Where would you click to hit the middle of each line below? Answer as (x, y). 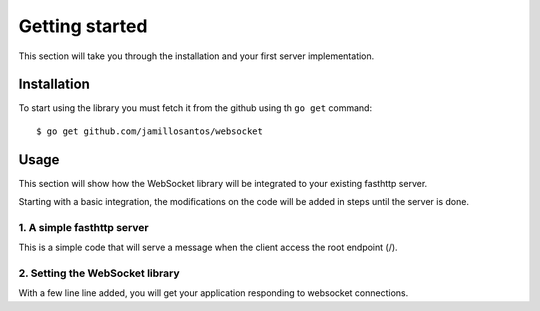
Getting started (83, 26)
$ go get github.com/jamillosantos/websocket (150, 131)
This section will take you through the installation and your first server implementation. (196, 56)
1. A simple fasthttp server (83, 227)
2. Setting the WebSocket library (99, 273)
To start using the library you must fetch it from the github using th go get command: (195, 108)
